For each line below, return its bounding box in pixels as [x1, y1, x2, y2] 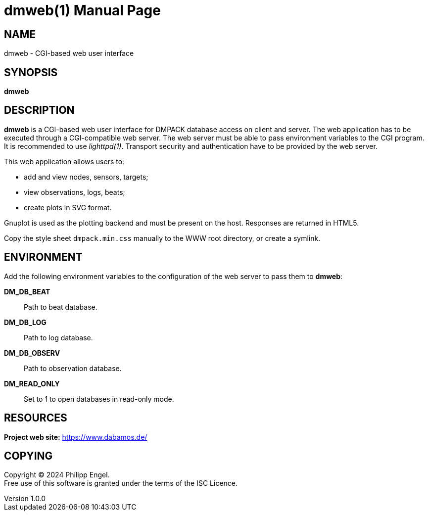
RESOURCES [4, 412, 67, 424]
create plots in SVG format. [24, 203, 112, 212]
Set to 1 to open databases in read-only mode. [24, 394, 174, 403]
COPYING [4, 449, 53, 462]
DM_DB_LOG [4, 318, 47, 327]
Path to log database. [24, 333, 93, 342]
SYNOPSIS [4, 66, 58, 79]
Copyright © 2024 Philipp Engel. [4, 470, 110, 479]
